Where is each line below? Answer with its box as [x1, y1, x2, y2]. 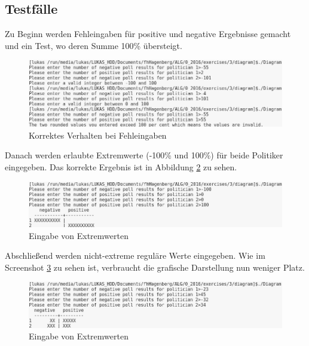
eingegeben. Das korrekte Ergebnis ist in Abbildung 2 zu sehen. [5, 160, 237, 173]
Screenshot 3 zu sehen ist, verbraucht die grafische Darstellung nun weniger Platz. [5, 261, 305, 273]
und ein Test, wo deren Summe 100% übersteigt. [5, 39, 182, 51]
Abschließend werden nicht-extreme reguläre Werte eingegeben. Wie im [5, 249, 265, 262]
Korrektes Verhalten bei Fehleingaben [29, 128, 167, 141]
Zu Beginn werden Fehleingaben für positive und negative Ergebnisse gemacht [5, 27, 291, 40]
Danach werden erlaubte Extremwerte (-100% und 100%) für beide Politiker [5, 149, 283, 161]
